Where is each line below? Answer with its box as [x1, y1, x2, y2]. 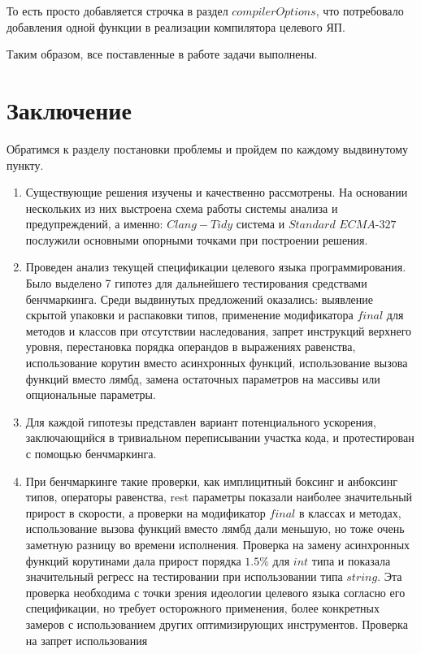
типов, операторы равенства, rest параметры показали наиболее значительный [25, 488, 413, 505]
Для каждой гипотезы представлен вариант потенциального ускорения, [25, 413, 376, 430]
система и [236, 215, 285, 232]
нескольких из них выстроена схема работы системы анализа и [25, 199, 338, 216]
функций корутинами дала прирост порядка [25, 552, 241, 569]
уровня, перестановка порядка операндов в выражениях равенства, [25, 338, 356, 355]
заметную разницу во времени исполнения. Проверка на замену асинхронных [25, 535, 410, 552]
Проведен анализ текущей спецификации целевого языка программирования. [25, 258, 406, 275]
